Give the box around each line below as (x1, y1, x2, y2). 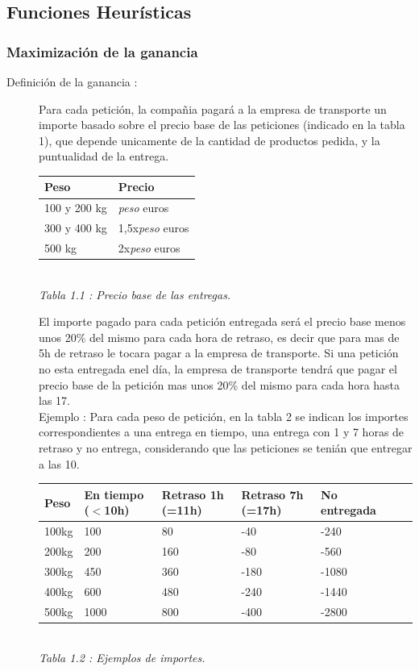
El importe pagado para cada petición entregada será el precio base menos (39, 313, 406, 330)
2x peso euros (118, 240, 180, 256)
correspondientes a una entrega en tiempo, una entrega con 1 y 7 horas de (39, 423, 404, 440)
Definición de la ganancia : (6, 73, 138, 90)
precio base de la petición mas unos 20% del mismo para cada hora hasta (39, 376, 400, 393)
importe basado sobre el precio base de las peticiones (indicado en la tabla (39, 116, 405, 133)
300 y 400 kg (44, 219, 107, 236)
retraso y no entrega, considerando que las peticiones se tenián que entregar (39, 440, 413, 456)
